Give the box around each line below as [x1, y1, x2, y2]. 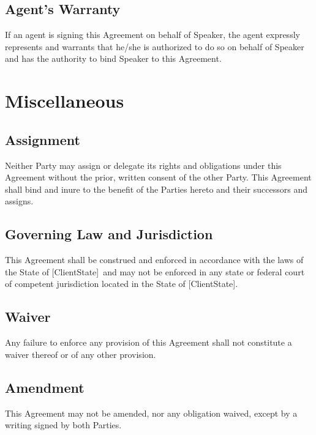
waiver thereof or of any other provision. [5, 348, 156, 360]
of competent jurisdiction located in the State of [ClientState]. [5, 277, 238, 290]
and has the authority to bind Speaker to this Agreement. [5, 52, 222, 65]
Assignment [5, 130, 80, 149]
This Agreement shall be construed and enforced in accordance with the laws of [5, 253, 304, 266]
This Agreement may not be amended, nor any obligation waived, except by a [5, 406, 298, 419]
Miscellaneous [5, 88, 124, 113]
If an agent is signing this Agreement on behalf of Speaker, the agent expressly [5, 28, 300, 41]
